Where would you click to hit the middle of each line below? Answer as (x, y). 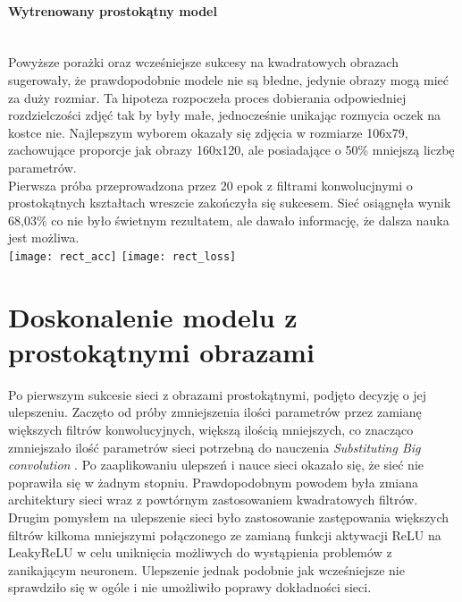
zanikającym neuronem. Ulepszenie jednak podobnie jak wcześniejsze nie (206, 569)
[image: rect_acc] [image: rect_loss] (122, 256)
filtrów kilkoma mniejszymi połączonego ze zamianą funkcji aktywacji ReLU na (225, 534)
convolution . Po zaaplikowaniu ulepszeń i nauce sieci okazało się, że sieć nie (216, 465)
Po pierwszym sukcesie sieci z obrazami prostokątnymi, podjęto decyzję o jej (218, 394)
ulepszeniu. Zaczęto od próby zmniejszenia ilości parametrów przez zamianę (215, 412)
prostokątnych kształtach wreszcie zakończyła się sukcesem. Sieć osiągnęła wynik (230, 203)
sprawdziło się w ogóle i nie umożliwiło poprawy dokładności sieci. (190, 587)
